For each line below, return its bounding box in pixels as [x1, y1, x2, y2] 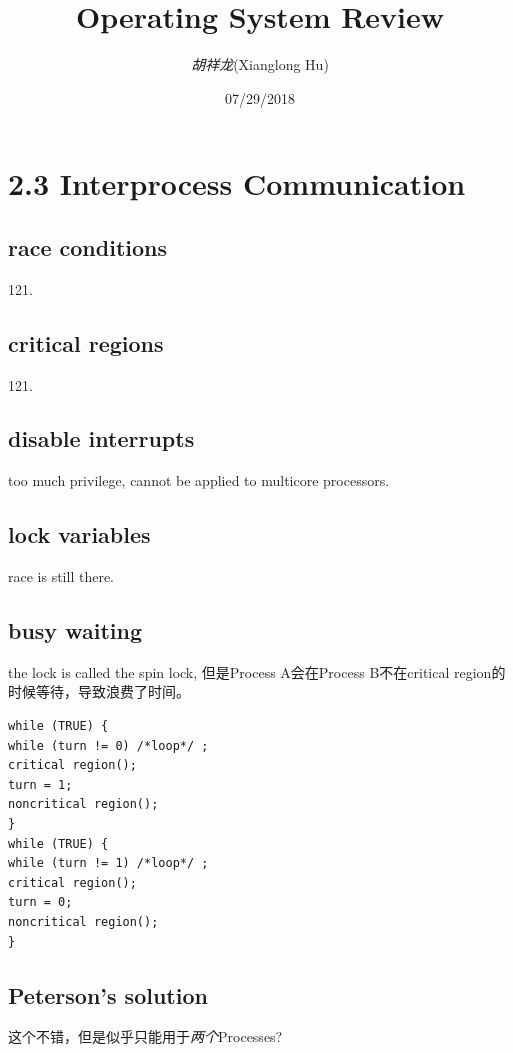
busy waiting [8, 615, 142, 646]
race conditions [8, 231, 167, 262]
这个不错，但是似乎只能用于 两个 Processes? [8, 1026, 283, 1047]
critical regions [8, 327, 164, 358]
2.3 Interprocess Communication [8, 163, 466, 204]
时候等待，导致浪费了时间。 [8, 681, 190, 702]
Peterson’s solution [8, 979, 208, 1010]
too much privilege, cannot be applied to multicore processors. [8, 470, 390, 491]
